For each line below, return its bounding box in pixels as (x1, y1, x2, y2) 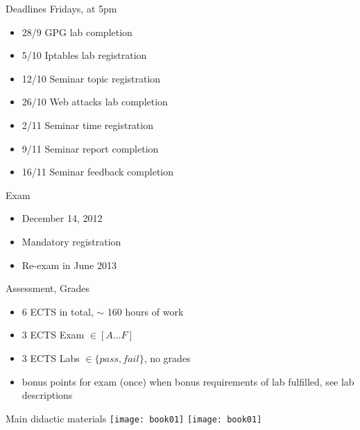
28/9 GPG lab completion (22, 24, 132, 39)
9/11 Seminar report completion (22, 141, 159, 155)
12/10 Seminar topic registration (22, 71, 161, 85)
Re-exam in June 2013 (22, 257, 117, 272)
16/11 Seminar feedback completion (22, 164, 173, 179)
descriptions (22, 388, 73, 402)
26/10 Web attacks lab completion (22, 94, 168, 109)
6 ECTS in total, (22, 304, 94, 318)
